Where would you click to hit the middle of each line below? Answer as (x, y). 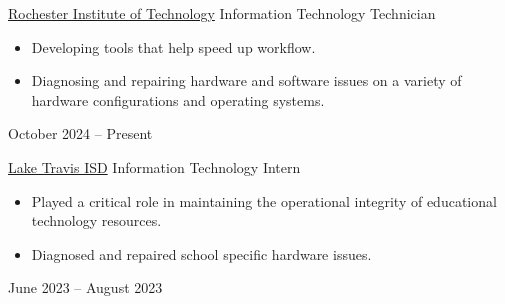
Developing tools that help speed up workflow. (173, 46)
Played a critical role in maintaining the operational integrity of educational (264, 200)
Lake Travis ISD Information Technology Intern (154, 166)
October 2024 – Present (80, 133)
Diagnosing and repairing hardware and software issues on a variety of (246, 80)
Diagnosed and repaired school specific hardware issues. (201, 253)
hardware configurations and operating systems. (178, 99)
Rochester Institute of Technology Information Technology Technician (222, 13)
